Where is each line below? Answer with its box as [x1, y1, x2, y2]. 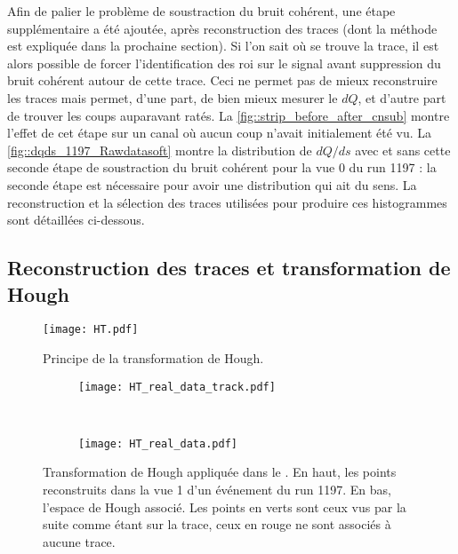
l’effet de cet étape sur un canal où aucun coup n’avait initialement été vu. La [7, 123, 432, 142]
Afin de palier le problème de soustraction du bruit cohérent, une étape [7, 2, 396, 20]
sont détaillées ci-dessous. [7, 210, 145, 229]
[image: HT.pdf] [43, 323, 139, 336]
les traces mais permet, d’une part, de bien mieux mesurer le [7, 88, 338, 107]
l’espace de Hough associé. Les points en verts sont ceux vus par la [43, 497, 406, 516]
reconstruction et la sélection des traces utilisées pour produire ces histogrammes [7, 193, 447, 211]
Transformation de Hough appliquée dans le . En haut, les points [43, 463, 397, 481]
